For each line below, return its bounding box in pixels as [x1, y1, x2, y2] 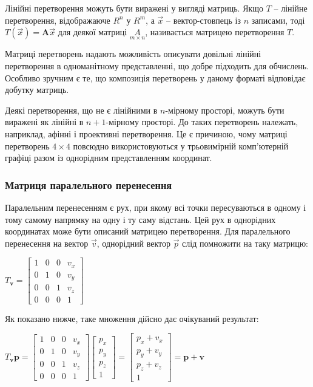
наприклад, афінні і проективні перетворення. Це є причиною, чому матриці [5, 127, 288, 140]
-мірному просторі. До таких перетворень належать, [106, 115, 298, 128]
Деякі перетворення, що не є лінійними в [5, 103, 158, 116]
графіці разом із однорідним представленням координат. [5, 151, 212, 164]
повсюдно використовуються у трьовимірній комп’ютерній [73, 139, 289, 152]
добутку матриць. [5, 83, 69, 96]
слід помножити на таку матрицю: [182, 236, 309, 249]
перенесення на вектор [5, 236, 89, 249]
